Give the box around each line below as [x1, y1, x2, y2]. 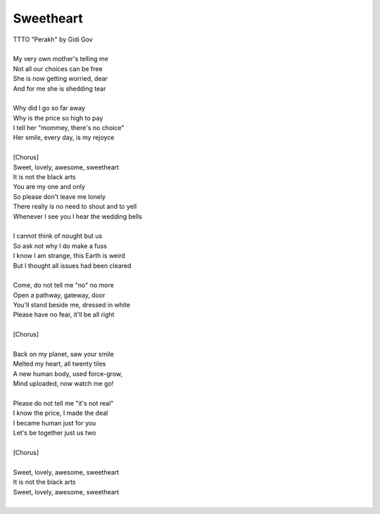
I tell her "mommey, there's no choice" [13, 124, 125, 132]
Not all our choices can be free [13, 64, 103, 73]
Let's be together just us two [13, 429, 96, 437]
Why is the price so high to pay [13, 113, 103, 122]
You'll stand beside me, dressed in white [13, 301, 130, 309]
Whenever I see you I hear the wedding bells [13, 212, 142, 221]
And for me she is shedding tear [13, 84, 106, 93]
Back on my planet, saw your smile [13, 350, 114, 359]
